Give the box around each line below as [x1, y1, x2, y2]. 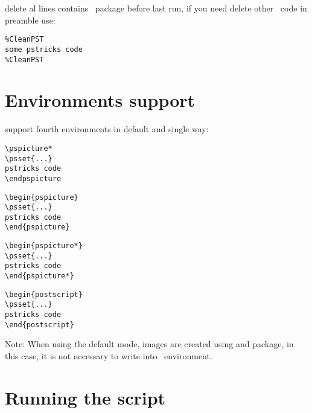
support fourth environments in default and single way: [5, 123, 209, 135]
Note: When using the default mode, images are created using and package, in [5, 338, 294, 350]
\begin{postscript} [5, 290, 83, 299]
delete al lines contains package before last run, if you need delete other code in [5, 2, 307, 14]
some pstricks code [5, 45, 83, 54]
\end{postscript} [5, 320, 74, 329]
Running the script [5, 385, 166, 409]
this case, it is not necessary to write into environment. [5, 349, 212, 362]
